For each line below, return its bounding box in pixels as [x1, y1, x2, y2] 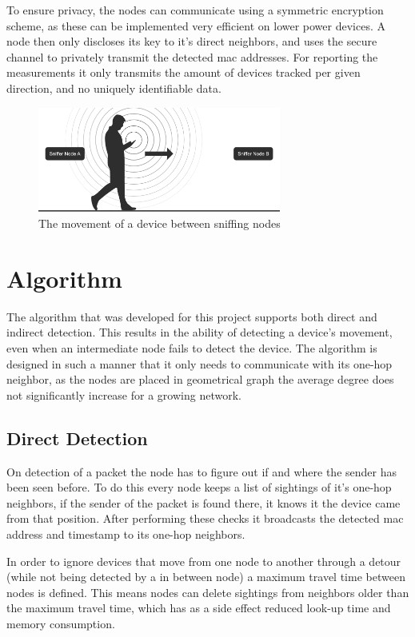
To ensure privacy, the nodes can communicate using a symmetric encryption [6, 2, 384, 18]
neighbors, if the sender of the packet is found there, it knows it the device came [6, 494, 401, 511]
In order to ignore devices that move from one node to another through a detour [6, 552, 401, 569]
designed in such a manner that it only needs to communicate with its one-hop [6, 355, 393, 372]
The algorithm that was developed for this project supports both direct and [6, 308, 377, 324]
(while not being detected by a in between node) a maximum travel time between [6, 568, 405, 585]
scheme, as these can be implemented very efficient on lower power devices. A [6, 17, 385, 34]
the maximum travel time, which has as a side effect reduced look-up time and [6, 599, 391, 616]
